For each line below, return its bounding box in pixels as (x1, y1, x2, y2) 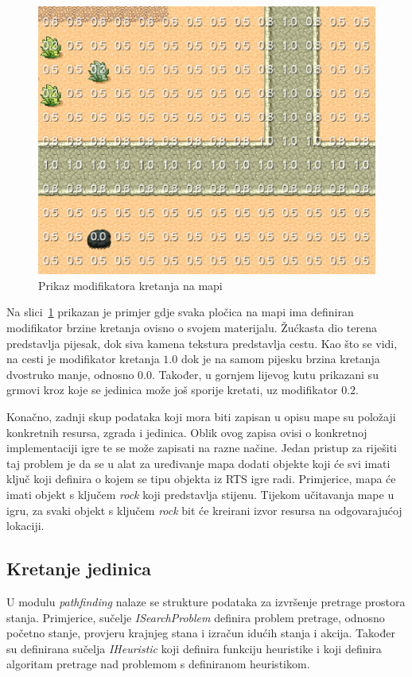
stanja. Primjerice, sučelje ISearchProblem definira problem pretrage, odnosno (6, 609, 385, 625)
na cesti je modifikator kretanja (6, 350, 160, 367)
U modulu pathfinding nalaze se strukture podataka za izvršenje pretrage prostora (6, 593, 406, 609)
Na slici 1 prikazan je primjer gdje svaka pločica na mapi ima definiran (6, 304, 354, 320)
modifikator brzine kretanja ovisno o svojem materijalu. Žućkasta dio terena (6, 319, 377, 336)
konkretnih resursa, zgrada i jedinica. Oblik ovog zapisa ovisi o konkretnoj (6, 424, 367, 440)
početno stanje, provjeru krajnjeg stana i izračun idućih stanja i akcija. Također (6, 625, 395, 641)
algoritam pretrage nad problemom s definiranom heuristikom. (6, 656, 310, 672)
